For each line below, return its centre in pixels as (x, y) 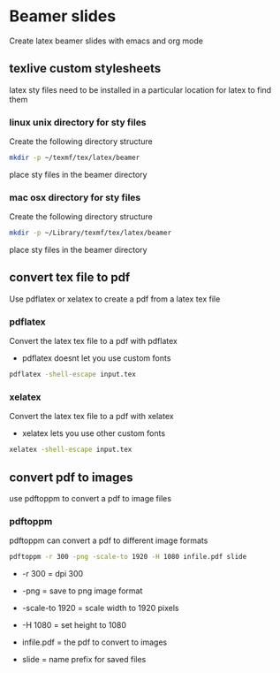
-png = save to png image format (82, 591)
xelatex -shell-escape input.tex (71, 450)
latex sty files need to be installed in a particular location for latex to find (140, 89)
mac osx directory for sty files (75, 197)
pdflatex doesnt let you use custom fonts (96, 358)
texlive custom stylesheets (85, 69)
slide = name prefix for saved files (84, 660)
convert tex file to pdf (70, 277)
